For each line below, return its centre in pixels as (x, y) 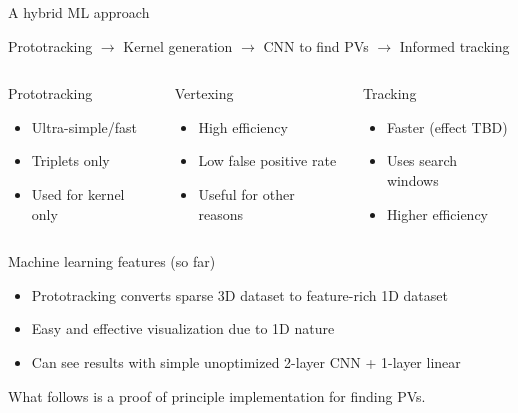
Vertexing (204, 93)
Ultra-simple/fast (84, 126)
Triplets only (70, 160)
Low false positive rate (267, 160)
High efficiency (243, 126)
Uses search (422, 160)
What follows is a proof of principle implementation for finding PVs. (217, 395)
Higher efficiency (437, 213)
